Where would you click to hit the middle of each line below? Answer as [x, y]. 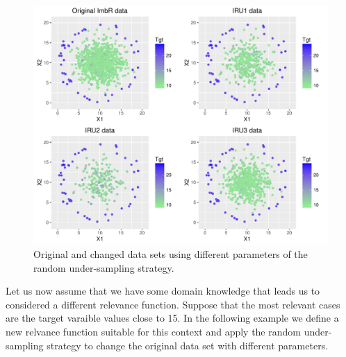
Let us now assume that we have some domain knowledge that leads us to [163, 291]
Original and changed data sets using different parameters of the [171, 254]
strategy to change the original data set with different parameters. [188, 345]
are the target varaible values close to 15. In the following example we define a [172, 318]
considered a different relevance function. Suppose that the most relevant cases [173, 304]
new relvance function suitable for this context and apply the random [153, 332]
